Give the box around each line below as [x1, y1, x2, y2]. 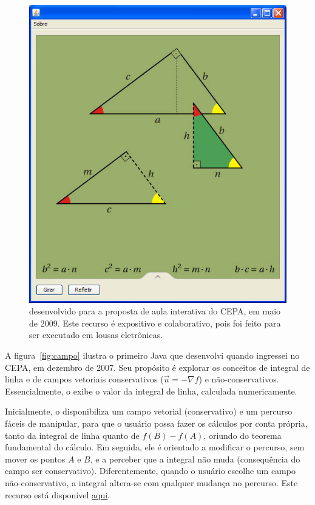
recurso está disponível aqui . [5, 488, 110, 501]
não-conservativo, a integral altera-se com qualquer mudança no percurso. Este [5, 476, 298, 489]
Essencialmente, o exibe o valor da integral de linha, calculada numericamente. [5, 384, 297, 397]
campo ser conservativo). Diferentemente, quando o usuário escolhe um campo [5, 464, 296, 477]
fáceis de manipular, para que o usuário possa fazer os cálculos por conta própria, [5, 416, 308, 429]
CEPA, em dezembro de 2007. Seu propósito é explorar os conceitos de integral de [5, 361, 310, 373]
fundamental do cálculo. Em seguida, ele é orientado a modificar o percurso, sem [5, 441, 305, 453]
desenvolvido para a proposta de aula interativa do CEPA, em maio [29, 305, 281, 317]
